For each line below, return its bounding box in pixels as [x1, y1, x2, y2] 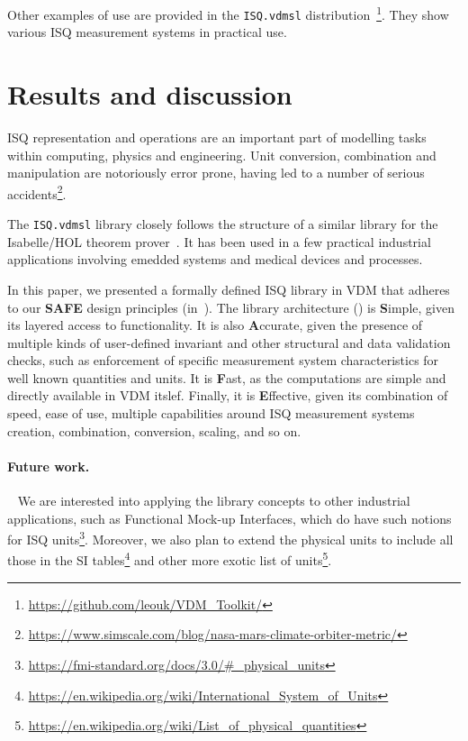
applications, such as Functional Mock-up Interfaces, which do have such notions [7, 508, 452, 527]
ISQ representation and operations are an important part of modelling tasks [7, 128, 427, 147]
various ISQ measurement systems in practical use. [7, 23, 287, 41]
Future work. [7, 456, 90, 475]
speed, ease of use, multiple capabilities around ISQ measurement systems [7, 404, 415, 423]
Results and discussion [7, 76, 292, 113]
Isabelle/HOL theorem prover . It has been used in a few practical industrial [7, 232, 431, 251]
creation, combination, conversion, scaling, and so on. [7, 421, 301, 440]
